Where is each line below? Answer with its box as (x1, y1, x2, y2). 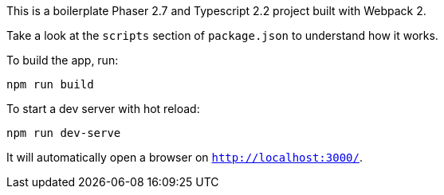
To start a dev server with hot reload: (6, 102, 200, 115)
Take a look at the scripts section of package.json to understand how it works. (6, 29, 438, 42)
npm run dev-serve (6, 127, 121, 139)
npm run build (6, 78, 94, 91)
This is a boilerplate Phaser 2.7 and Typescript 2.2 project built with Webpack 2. (6, 4, 426, 18)
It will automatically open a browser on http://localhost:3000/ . (6, 150, 363, 164)
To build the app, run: (6, 53, 119, 67)
